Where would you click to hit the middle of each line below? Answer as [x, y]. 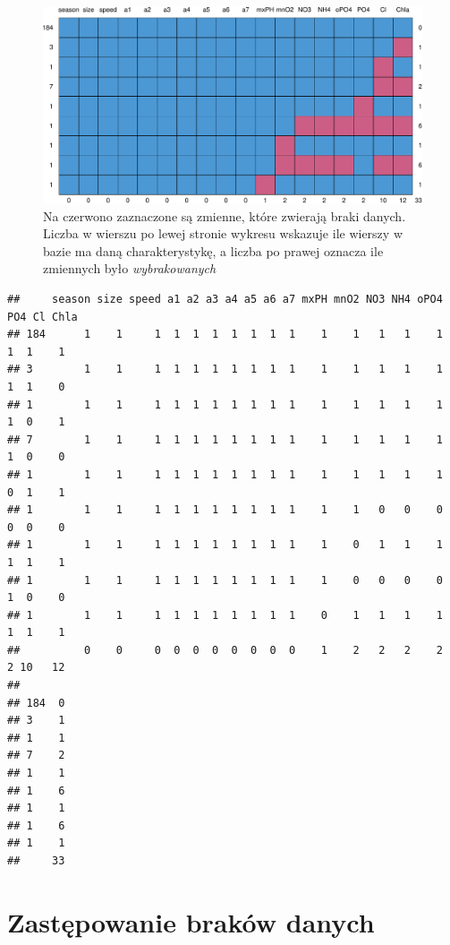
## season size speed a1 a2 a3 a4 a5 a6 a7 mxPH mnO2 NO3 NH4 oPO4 [225, 299]
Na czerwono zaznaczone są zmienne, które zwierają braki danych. [225, 215]
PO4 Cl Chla [42, 317]
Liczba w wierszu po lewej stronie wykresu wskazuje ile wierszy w [223, 233]
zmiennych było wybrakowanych [130, 268]
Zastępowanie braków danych [191, 921]
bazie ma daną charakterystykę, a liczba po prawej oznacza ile [213, 250]
